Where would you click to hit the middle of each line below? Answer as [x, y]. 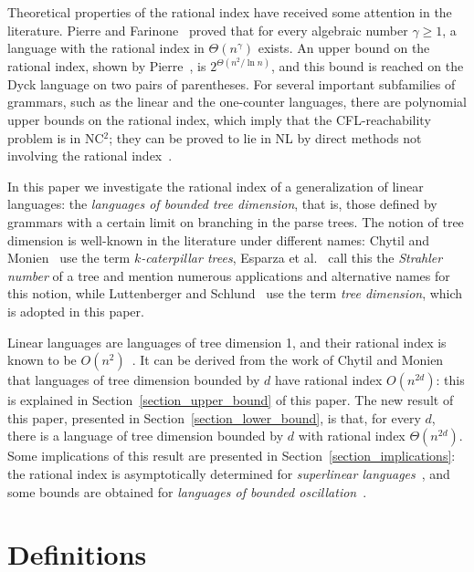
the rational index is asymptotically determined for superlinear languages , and [229, 473]
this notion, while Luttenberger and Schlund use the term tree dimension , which [235, 293]
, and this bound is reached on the [367, 66]
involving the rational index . [90, 156]
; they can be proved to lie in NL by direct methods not [265, 137]
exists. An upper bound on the [344, 48]
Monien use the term [69, 258]
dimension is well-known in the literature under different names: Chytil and [219, 239]
